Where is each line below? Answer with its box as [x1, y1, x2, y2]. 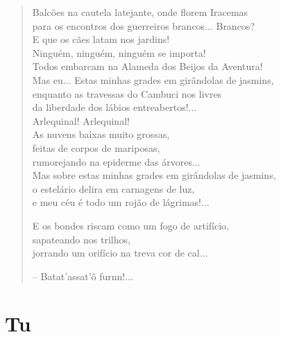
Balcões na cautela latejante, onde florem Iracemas [32, 5, 248, 19]
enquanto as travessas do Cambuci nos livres [32, 86, 222, 101]
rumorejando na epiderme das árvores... [32, 154, 201, 168]
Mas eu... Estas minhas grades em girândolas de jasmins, [32, 72, 274, 87]
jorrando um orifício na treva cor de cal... [32, 245, 208, 260]
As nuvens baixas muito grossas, [32, 127, 170, 141]
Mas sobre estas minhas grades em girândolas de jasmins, [32, 168, 276, 182]
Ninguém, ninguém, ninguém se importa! [32, 45, 206, 60]
